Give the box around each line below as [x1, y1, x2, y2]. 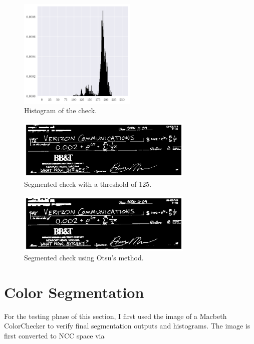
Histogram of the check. [24, 105, 97, 116]
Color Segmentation [4, 281, 144, 302]
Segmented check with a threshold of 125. [24, 179, 152, 189]
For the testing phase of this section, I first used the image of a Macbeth [4, 310, 227, 321]
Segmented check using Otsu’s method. [24, 252, 144, 263]
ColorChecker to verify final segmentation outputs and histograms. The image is [4, 320, 250, 331]
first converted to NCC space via [4, 330, 105, 340]
